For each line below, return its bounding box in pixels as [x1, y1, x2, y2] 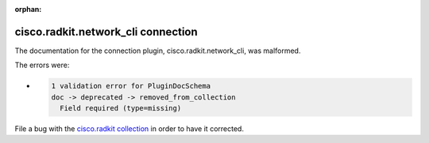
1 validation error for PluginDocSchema [51, 81, 211, 91]
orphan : [14, 5, 42, 13]
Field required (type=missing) [60, 103, 182, 113]
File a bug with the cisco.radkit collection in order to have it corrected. [14, 124, 244, 134]
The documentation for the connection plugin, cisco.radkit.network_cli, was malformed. [14, 46, 301, 55]
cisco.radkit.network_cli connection [14, 24, 198, 39]
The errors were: [14, 60, 70, 70]
